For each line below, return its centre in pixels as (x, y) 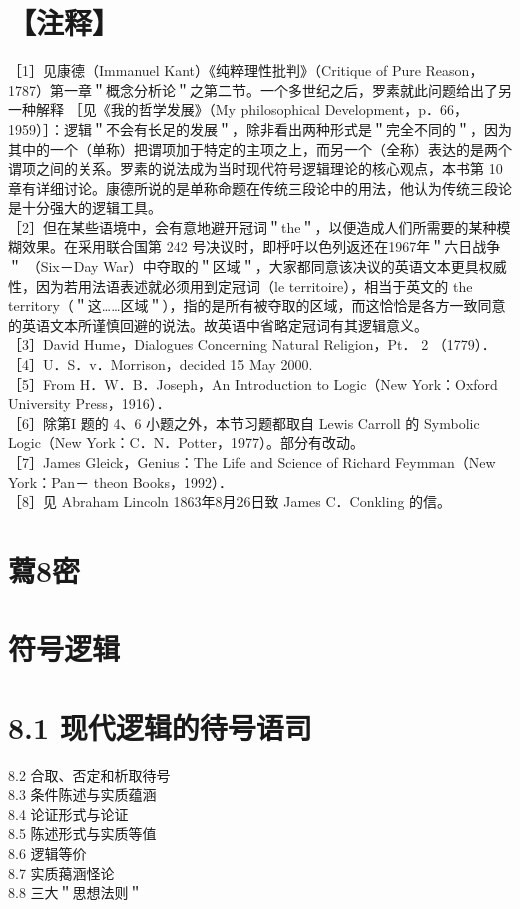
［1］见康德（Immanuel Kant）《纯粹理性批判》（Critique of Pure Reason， (246, 70)
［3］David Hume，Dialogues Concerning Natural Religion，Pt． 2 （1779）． (252, 344)
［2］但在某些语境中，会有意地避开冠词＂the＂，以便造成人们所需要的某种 (252, 226)
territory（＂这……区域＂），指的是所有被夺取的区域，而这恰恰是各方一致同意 (257, 305)
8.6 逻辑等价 (47, 853)
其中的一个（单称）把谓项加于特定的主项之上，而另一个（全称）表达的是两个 (260, 148)
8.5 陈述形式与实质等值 (82, 833)
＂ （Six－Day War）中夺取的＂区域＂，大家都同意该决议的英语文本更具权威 (257, 266)
